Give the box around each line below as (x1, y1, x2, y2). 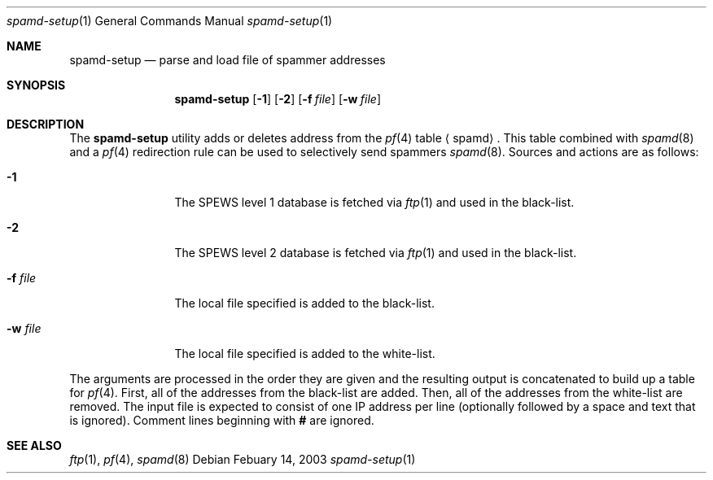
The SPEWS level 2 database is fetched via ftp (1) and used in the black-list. (174, 246, 577, 260)
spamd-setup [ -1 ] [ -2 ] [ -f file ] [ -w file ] (174, 92, 381, 106)
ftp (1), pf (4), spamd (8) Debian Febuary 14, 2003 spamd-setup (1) (69, 452, 416, 466)
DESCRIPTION (7, 117, 85, 131)
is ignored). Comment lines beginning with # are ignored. (69, 413, 374, 427)
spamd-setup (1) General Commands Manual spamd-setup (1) (7, 14, 333, 28)
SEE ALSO (7, 439, 62, 452)
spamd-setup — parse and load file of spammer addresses (69, 53, 386, 67)
